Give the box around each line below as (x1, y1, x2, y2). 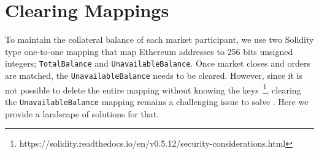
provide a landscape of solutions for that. (5, 107, 159, 120)
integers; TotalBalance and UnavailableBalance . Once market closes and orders (5, 57, 310, 70)
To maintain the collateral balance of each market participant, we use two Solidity (5, 33, 314, 46)
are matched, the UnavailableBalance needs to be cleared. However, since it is (5, 68, 302, 81)
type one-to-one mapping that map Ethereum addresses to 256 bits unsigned (5, 45, 293, 57)
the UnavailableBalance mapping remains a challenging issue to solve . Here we (5, 95, 309, 108)
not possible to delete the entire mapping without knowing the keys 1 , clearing (5, 81, 301, 96)
